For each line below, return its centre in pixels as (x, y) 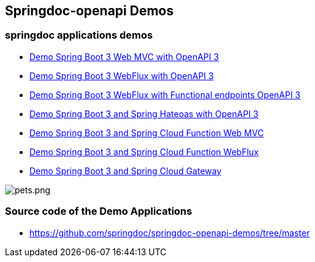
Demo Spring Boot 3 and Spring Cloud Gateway (126, 171)
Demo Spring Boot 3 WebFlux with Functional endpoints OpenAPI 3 (165, 94)
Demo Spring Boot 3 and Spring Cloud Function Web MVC (147, 133)
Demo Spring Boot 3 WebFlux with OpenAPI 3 (122, 75)
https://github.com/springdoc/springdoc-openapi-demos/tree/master (170, 233)
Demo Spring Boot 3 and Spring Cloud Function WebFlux (144, 152)
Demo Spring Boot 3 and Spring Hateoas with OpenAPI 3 (144, 114)
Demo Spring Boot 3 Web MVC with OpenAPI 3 (124, 56)
